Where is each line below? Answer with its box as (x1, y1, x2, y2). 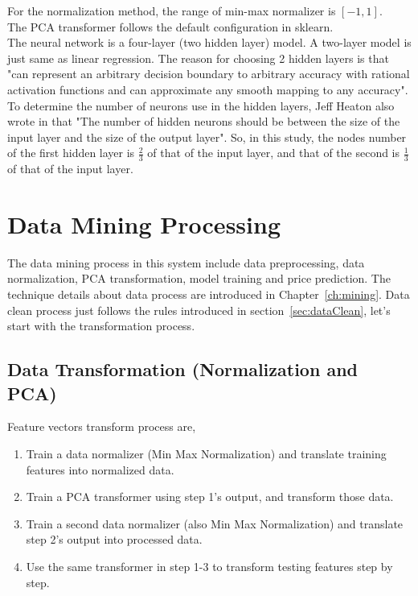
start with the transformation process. (7, 317, 195, 334)
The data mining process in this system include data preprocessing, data (7, 254, 365, 271)
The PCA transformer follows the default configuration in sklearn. (7, 18, 334, 35)
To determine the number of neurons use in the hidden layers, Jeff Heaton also (7, 97, 395, 114)
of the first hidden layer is (7, 144, 135, 161)
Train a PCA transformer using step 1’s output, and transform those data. (26, 488, 394, 505)
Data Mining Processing (7, 207, 281, 240)
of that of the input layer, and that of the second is (147, 144, 400, 161)
